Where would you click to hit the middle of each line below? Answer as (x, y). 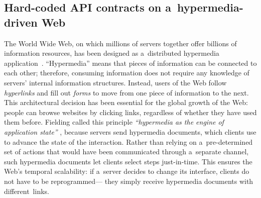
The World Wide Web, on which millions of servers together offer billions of (120, 43)
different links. (27, 191)
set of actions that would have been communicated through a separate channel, (126, 152)
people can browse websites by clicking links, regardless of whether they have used (130, 112)
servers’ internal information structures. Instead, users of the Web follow (115, 82)
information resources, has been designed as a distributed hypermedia (112, 53)
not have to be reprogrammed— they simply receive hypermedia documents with (129, 181)
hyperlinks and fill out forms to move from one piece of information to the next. (126, 92)
